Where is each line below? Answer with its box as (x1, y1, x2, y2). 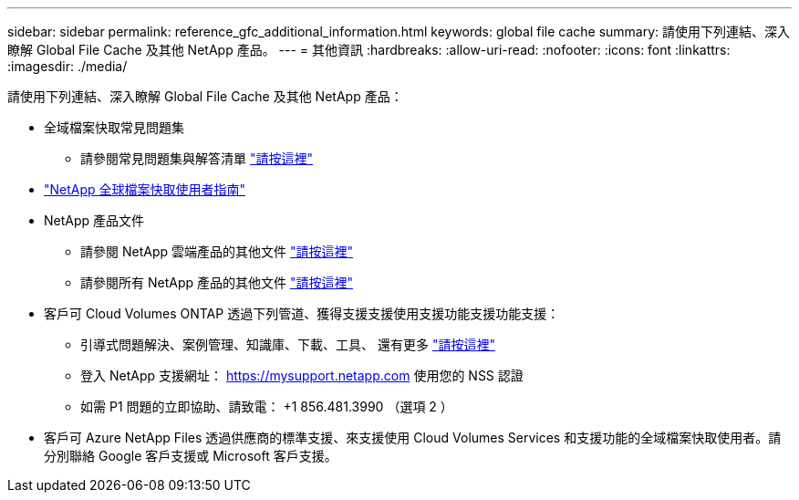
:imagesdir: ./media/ (7, 58, 128, 74)
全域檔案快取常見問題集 (44, 120, 184, 135)
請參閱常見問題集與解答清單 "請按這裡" (80, 151, 313, 166)
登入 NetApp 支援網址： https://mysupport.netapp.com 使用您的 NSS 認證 (80, 368, 524, 383)
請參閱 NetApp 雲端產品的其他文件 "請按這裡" (80, 244, 353, 259)
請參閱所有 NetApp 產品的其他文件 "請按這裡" (80, 275, 353, 290)
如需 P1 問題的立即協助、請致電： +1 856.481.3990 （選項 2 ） (80, 399, 453, 414)
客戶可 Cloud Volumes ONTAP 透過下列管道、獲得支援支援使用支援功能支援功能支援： (44, 306, 560, 321)
